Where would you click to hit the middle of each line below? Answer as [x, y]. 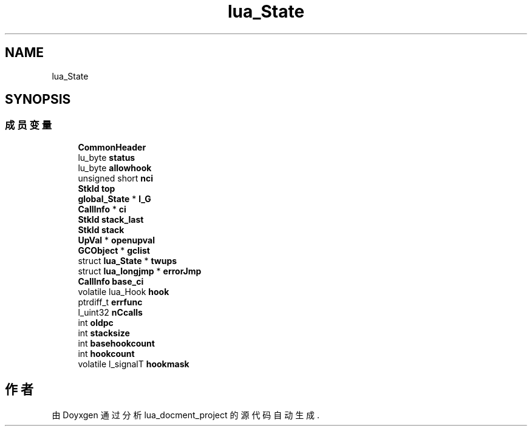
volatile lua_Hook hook [124, 291]
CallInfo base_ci [111, 281]
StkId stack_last [111, 219]
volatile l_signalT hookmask [134, 364]
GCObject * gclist [114, 250]
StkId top [97, 188]
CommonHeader [112, 147]
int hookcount [106, 353]
